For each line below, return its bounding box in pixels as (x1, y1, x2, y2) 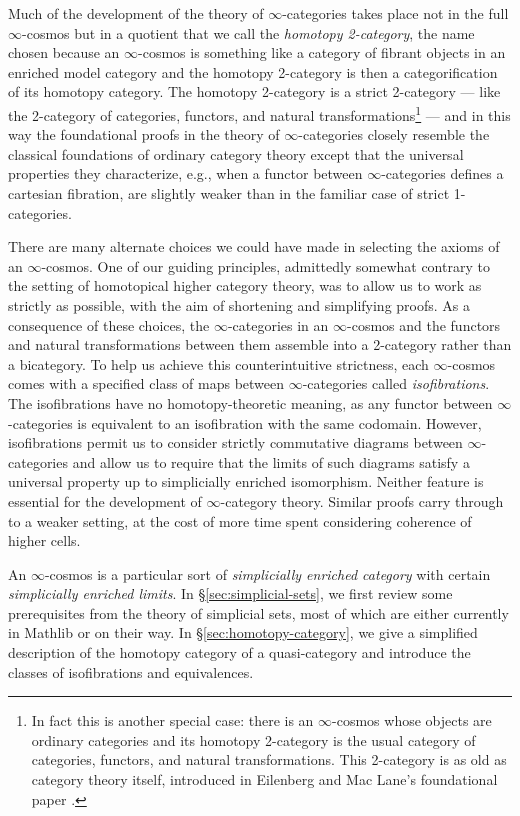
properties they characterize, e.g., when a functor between (8, 163, 363, 184)
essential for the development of (8, 490, 202, 511)
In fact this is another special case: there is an (31, 710, 314, 731)
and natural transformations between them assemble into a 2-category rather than (8, 334, 512, 355)
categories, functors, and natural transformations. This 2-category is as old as (31, 749, 507, 770)
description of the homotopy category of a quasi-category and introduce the (8, 642, 471, 663)
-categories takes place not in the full (282, 3, 509, 23)
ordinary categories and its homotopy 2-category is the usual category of (31, 729, 476, 750)
